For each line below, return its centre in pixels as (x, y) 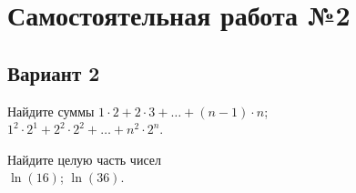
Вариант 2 (54, 72)
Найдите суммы (51, 111)
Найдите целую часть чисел (84, 159)
